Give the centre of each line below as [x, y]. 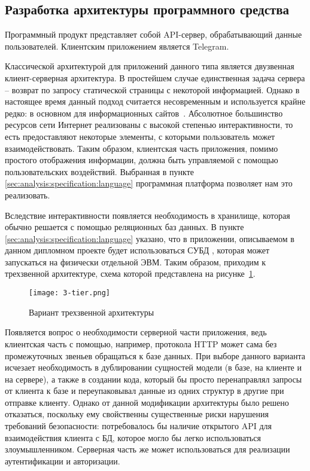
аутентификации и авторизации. [63, 461]
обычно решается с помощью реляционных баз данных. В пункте [124, 227]
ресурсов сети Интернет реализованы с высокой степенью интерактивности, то [149, 125]
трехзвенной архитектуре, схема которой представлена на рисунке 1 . [130, 273]
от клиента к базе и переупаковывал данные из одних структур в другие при [145, 391]
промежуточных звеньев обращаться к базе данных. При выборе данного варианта [155, 355]
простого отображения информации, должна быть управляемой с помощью [142, 160]
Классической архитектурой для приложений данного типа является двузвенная [150, 66]
